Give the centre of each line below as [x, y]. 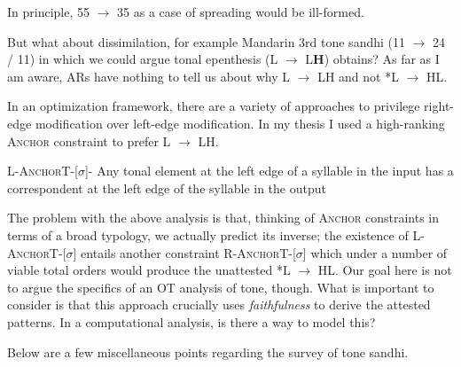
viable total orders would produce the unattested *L [149, 270]
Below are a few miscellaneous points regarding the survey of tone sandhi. [208, 351]
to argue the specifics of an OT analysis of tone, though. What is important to [221, 287]
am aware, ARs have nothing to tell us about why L [149, 76]
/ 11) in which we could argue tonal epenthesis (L [143, 59]
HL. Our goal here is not [385, 270]
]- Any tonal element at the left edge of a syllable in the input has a [269, 171]
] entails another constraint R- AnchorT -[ [184, 252]
